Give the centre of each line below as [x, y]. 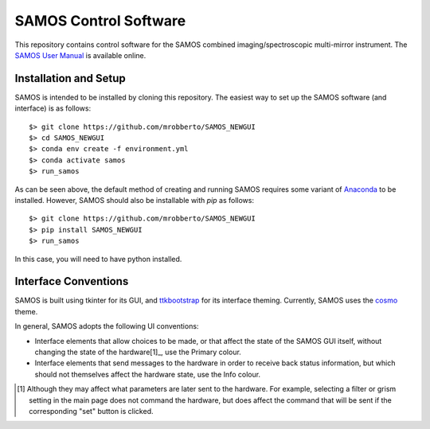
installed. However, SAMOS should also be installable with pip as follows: [135, 200]
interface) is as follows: [53, 108]
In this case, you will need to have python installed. [98, 259]
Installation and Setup [70, 78]
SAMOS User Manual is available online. [80, 55]
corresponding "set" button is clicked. [91, 411]
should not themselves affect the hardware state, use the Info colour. [148, 374]
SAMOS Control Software [100, 21]
